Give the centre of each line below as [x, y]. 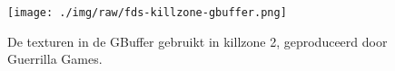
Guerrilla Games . [55, 59]
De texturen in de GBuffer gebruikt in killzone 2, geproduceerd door [197, 41]
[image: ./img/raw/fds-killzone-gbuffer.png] [147, 13]
